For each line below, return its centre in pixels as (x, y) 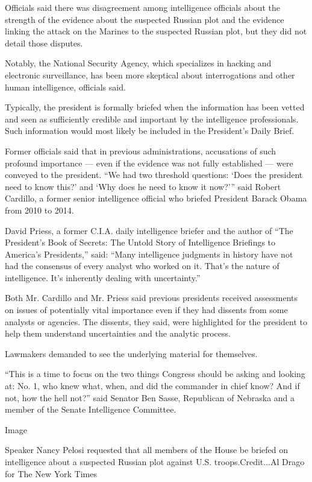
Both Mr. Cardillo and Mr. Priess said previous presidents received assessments (151, 298)
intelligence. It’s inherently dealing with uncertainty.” (103, 277)
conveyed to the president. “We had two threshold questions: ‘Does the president (154, 175)
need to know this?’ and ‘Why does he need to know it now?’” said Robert (143, 186)
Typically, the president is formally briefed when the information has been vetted (155, 107)
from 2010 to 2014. (39, 210)
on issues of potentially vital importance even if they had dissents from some (146, 310)
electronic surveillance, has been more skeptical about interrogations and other (150, 75)
